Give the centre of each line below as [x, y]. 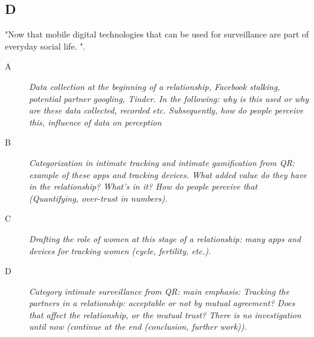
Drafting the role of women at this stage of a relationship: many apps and [165, 238]
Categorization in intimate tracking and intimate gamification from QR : [162, 162]
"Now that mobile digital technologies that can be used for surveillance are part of [157, 34]
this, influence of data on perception [95, 122]
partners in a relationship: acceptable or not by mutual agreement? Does [162, 303]
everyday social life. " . [45, 46]
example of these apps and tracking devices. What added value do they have [168, 174]
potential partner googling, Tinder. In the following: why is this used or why [169, 98]
